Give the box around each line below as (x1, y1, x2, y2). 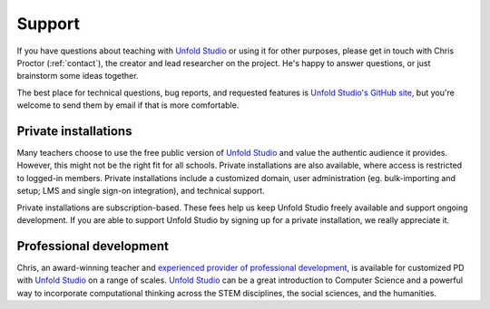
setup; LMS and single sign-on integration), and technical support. (16, 186, 265, 197)
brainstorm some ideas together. (16, 71, 139, 82)
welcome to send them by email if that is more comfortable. (16, 100, 240, 111)
